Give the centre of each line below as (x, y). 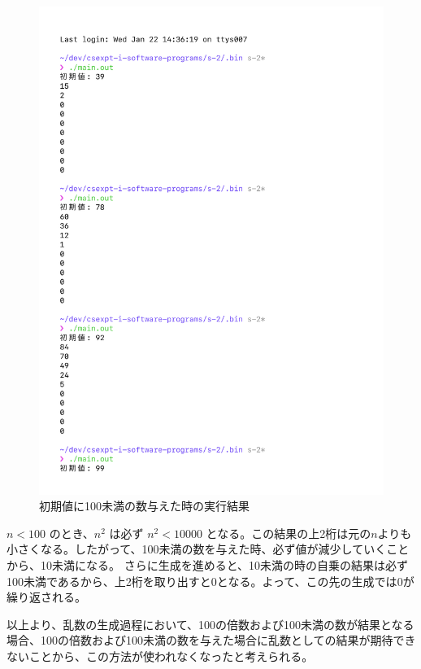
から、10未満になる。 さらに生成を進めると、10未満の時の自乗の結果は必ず (208, 565)
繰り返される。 (46, 597)
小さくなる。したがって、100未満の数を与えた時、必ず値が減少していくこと (208, 549)
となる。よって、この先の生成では (307, 581)
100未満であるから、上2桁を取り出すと (109, 581)
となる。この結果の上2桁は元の (289, 533)
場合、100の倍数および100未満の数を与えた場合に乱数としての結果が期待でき (211, 640)
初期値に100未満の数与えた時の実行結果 (144, 506)
